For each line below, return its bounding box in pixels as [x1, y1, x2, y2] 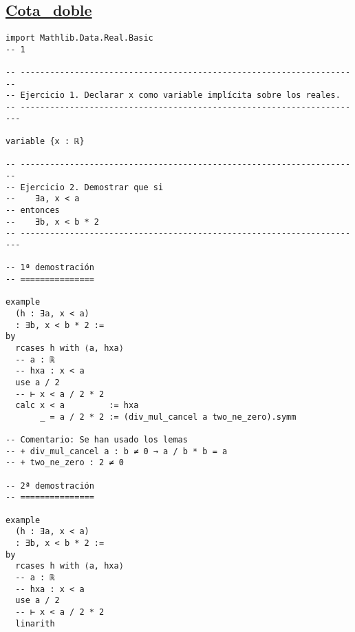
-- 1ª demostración [6, 263, 94, 273]
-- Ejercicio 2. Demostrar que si [6, 182, 164, 192]
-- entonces [6, 205, 60, 216]
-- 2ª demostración [6, 480, 94, 491]
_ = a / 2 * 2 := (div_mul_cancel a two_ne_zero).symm [40, 411, 297, 422]
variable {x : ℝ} [6, 136, 85, 147]
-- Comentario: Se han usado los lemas [6, 435, 188, 445]
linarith [15, 618, 55, 629]
